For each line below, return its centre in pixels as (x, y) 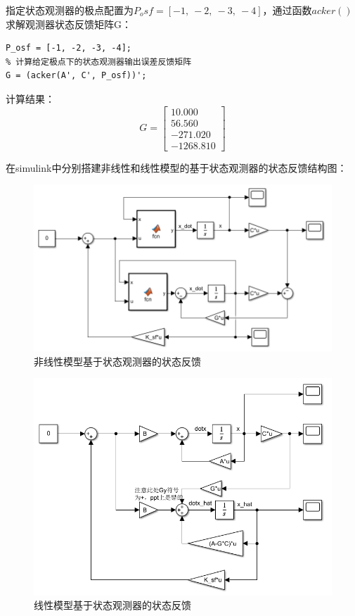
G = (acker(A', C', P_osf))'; (76, 76)
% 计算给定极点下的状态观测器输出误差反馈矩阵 (99, 62)
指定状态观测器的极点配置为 (70, 10)
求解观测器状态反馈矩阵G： (69, 24)
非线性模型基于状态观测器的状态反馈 (117, 361)
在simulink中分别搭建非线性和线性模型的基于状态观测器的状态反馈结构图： (176, 167)
